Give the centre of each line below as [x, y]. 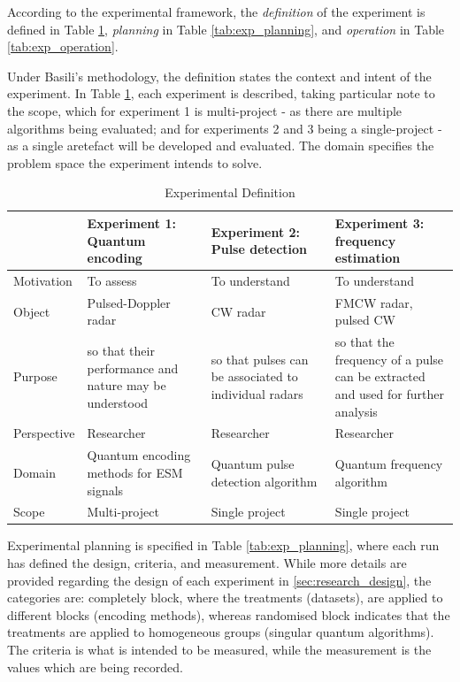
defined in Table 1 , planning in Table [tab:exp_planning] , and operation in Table [226, 29]
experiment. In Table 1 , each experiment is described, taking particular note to [221, 93]
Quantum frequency [389, 464]
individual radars [257, 394]
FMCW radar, [374, 302]
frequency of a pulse [389, 359]
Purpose [35, 376]
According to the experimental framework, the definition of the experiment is [216, 11]
